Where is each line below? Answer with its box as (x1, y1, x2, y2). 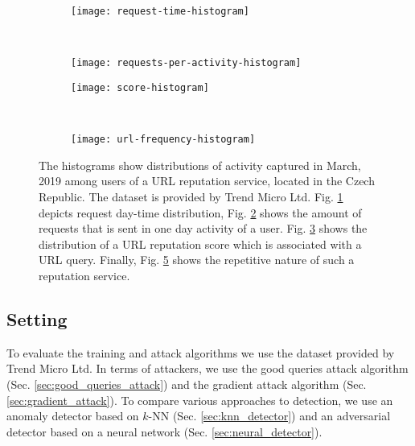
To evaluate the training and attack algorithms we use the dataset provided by (6, 344, 395, 361)
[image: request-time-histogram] (71, 6, 249, 17)
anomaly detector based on (6, 407, 139, 424)
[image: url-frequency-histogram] (71, 134, 256, 146)
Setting (6, 306, 68, 331)
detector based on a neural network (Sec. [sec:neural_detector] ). (6, 423, 323, 440)
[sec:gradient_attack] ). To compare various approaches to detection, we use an (6, 391, 393, 408)
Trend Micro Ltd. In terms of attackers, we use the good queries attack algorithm (6, 360, 409, 377)
